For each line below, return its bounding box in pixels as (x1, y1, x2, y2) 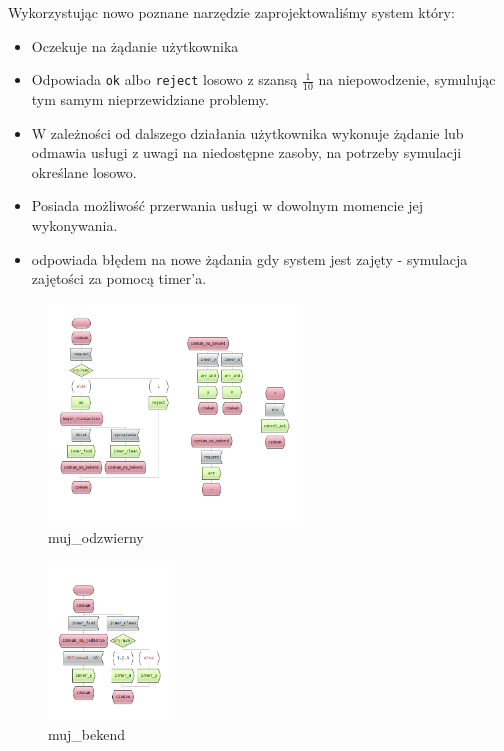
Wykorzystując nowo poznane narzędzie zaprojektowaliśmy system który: (8, 2, 455, 22)
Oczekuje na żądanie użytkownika (31, 35, 239, 56)
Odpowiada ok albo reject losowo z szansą (31, 69, 298, 90)
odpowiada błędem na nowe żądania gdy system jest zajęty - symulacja (31, 248, 468, 269)
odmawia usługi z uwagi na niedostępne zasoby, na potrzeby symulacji (31, 142, 462, 163)
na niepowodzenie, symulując (318, 69, 496, 90)
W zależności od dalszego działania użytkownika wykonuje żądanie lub (31, 122, 464, 143)
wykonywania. (31, 214, 118, 235)
